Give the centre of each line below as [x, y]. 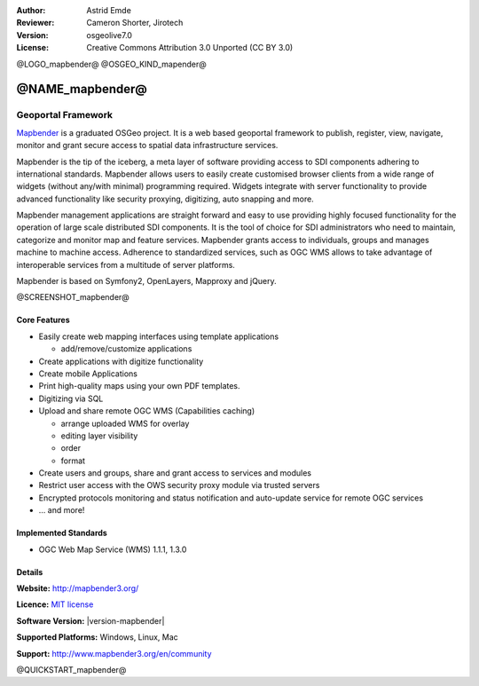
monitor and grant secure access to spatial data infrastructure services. [147, 146]
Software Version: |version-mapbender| [90, 620]
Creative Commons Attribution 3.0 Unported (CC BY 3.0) [190, 48]
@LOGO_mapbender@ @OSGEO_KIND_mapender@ [112, 64]
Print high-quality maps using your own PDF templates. [139, 386]
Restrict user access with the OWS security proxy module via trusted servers [179, 485]
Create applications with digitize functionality [121, 361]
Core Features [43, 320]
